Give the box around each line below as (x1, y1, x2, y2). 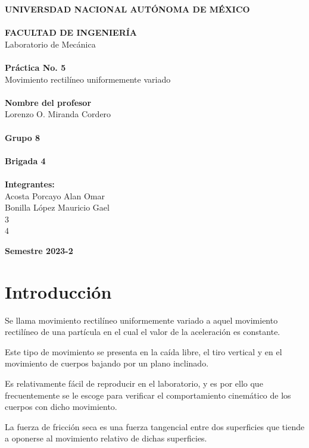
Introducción (5, 279, 112, 303)
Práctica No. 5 (5, 61, 66, 73)
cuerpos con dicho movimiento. (5, 400, 117, 413)
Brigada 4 (5, 154, 46, 167)
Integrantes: (5, 177, 55, 190)
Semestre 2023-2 (5, 244, 73, 256)
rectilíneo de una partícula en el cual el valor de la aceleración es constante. (5, 325, 280, 338)
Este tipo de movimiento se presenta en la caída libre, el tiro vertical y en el (5, 345, 282, 358)
